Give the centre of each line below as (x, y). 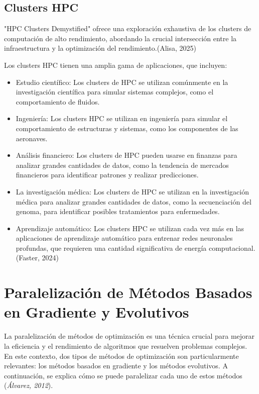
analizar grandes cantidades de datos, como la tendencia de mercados (122, 165)
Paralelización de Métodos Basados (128, 292)
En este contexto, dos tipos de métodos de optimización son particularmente (121, 356)
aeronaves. (32, 138)
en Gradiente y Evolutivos (97, 312)
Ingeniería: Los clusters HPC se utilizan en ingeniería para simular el (122, 118)
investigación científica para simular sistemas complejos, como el (115, 92)
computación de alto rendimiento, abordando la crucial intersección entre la (120, 38)
